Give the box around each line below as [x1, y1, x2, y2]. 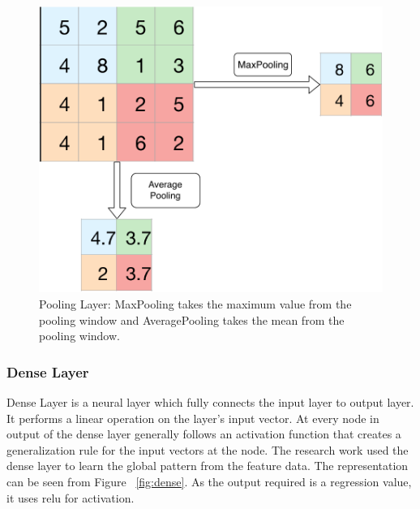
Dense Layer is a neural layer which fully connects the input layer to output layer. [6, 393, 414, 410]
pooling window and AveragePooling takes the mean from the [39, 311, 345, 328]
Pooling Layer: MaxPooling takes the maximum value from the [39, 295, 352, 312]
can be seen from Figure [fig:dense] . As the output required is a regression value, [6, 472, 412, 490]
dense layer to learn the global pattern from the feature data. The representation [6, 457, 409, 474]
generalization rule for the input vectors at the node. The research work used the [6, 441, 409, 458]
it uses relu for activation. [6, 489, 135, 506]
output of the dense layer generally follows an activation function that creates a [6, 425, 401, 442]
